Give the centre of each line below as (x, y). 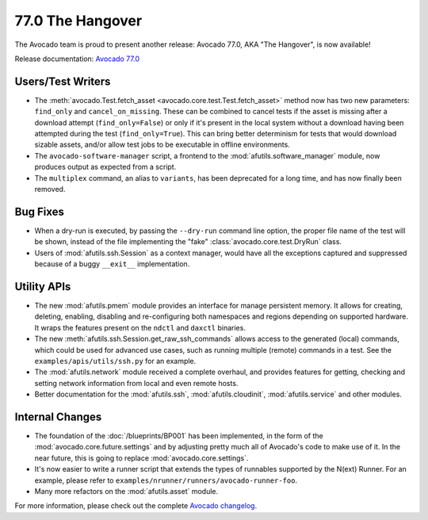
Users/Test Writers (63, 81)
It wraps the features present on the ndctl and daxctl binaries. (140, 327)
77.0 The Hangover (78, 21)
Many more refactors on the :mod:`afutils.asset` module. (126, 491)
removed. (50, 189)
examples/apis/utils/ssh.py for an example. (115, 361)
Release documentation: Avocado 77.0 (77, 59)
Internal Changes (58, 417)
